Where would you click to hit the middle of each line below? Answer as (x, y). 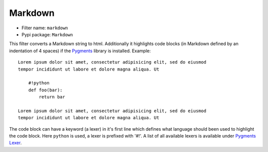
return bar (52, 97)
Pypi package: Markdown (47, 34)
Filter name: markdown (45, 28)
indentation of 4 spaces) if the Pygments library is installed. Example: (80, 51)
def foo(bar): (45, 90)
